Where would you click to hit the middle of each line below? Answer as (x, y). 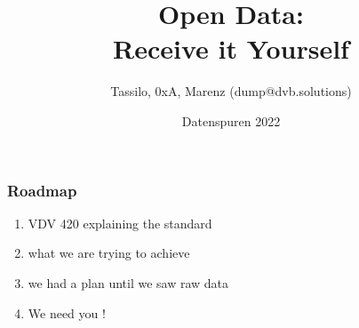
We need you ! (67, 312)
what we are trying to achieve (109, 253)
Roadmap (42, 190)
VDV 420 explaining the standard (120, 223)
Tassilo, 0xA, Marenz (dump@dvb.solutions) (231, 91)
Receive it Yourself (231, 48)
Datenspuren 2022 (231, 120)
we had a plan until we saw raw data (128, 282)
